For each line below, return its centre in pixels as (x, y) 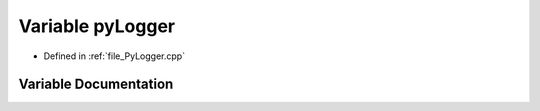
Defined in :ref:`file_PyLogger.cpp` (114, 56)
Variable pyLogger (96, 26)
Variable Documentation (96, 84)
